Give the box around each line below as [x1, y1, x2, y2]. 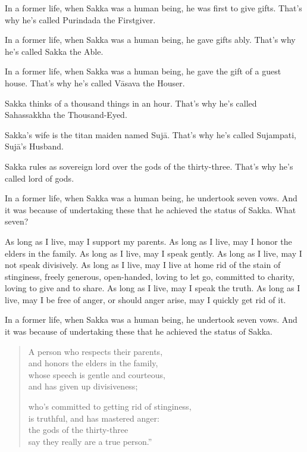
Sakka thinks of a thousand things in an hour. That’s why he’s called [5, 96, 257, 109]
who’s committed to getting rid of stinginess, [28, 400, 192, 413]
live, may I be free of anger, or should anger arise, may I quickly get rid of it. [5, 293, 286, 306]
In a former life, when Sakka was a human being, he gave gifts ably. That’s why [5, 33, 296, 46]
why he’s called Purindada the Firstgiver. [5, 13, 156, 26]
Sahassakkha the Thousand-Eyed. [5, 108, 127, 121]
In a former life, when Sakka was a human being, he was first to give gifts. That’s [5, 2, 302, 14]
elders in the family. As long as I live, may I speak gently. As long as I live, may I [5, 247, 302, 259]
